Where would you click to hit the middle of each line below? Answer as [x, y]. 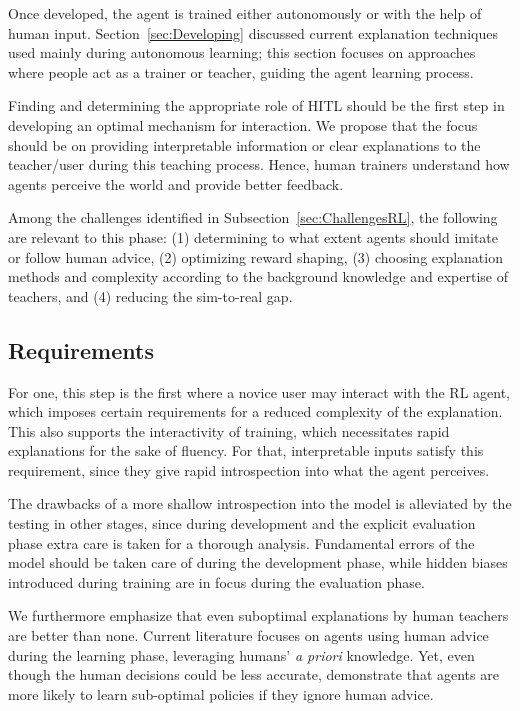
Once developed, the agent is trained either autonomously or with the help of [245, 13]
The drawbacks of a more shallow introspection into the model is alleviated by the [260, 503]
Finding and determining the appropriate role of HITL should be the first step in [256, 105]
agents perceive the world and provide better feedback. [176, 183]
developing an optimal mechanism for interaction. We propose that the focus [243, 124]
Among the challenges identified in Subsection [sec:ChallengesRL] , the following [253, 217]
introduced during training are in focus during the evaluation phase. [216, 581]
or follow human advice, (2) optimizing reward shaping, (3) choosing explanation [255, 256]
